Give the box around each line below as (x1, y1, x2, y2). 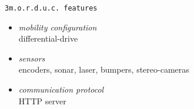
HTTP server (18, 94, 66, 107)
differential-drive (18, 32, 78, 45)
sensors (18, 52, 45, 64)
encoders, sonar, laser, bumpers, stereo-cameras (18, 63, 189, 76)
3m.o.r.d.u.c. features (5, 4, 98, 12)
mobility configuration (18, 21, 97, 33)
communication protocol (18, 83, 104, 96)
